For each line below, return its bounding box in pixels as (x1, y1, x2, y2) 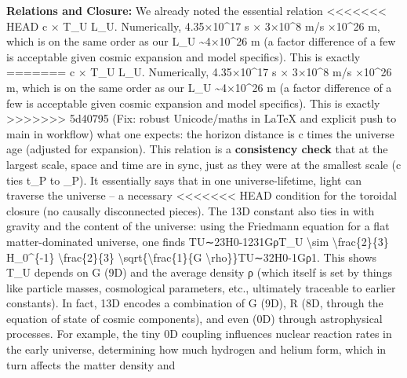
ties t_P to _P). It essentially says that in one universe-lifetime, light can (6, 171, 362, 188)
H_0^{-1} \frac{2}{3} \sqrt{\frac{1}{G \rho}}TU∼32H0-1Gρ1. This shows (6, 248, 377, 265)
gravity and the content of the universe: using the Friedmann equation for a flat (6, 218, 390, 234)
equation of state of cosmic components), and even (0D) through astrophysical (6, 310, 383, 326)
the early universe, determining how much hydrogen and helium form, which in (6, 341, 387, 358)
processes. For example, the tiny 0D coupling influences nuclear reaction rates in (6, 325, 392, 342)
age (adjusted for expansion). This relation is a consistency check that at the (6, 141, 388, 157)
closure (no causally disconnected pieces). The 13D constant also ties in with (6, 202, 375, 218)
